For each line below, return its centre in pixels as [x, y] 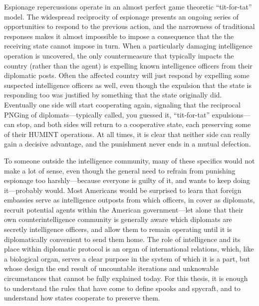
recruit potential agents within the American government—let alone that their [124, 209]
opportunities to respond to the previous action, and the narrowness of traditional [129, 26]
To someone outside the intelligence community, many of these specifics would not [129, 160]
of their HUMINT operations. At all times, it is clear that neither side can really [127, 134]
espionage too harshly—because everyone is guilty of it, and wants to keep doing [127, 180]
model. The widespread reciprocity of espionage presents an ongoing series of [122, 16]
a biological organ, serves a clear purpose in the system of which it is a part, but [127, 258]
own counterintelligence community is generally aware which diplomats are [118, 219]
